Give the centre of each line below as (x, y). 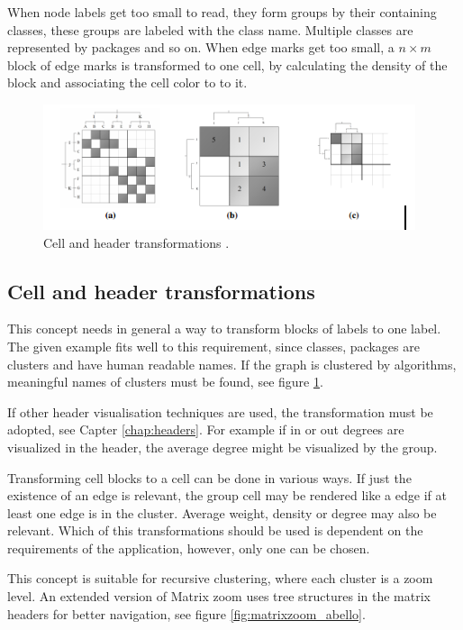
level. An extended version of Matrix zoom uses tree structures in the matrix (219, 596)
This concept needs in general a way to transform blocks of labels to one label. (224, 329)
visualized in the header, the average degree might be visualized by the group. (222, 447)
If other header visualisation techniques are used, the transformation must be (220, 411)
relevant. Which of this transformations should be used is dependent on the (215, 530)
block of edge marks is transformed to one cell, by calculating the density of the (227, 64)
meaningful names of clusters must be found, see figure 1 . (165, 382)
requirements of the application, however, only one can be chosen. (189, 548)
